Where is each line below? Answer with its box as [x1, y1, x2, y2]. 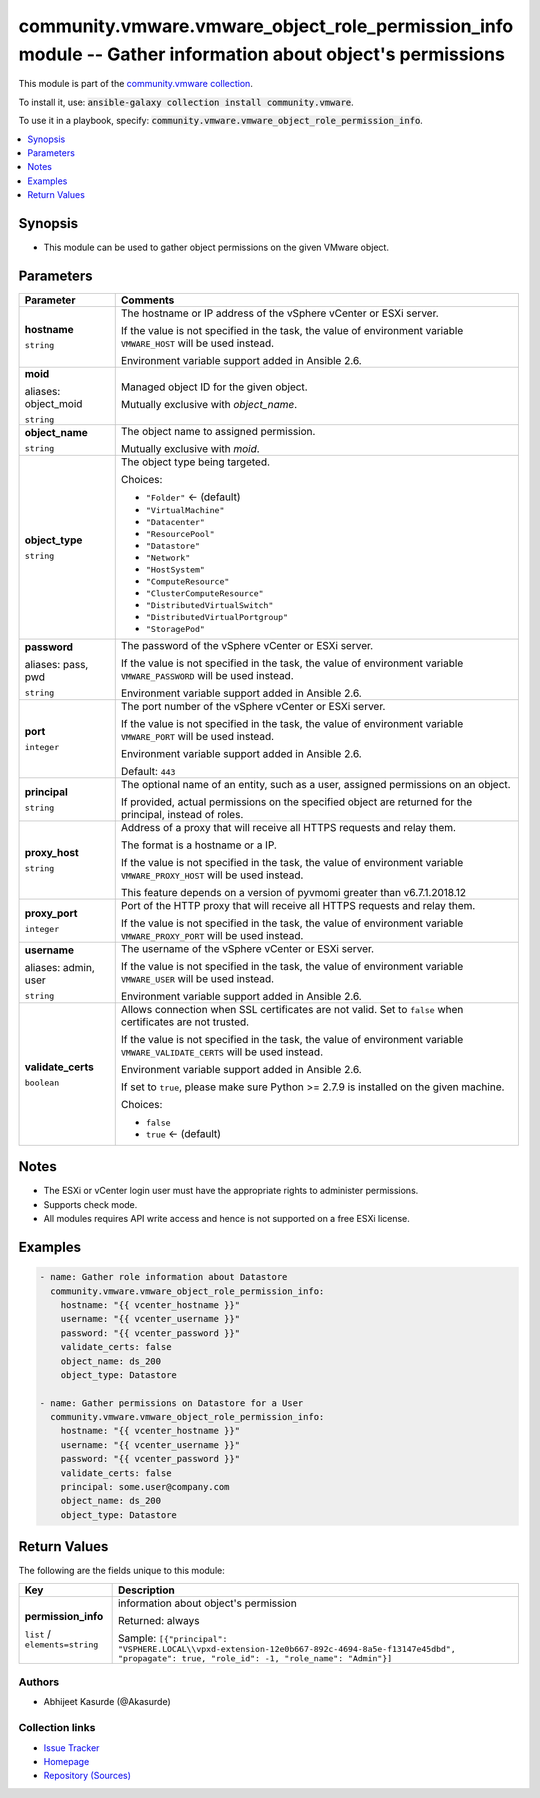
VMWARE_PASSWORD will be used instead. [120, 668, 294, 682]
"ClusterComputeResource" [145, 588, 264, 599]
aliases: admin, [24, 961, 95, 975]
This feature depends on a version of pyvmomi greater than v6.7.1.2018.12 [120, 885, 467, 899]
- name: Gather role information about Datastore [39, 1271, 288, 1283]
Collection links [18, 1721, 96, 1735]
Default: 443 [120, 764, 176, 778]
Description [117, 1583, 175, 1597]
